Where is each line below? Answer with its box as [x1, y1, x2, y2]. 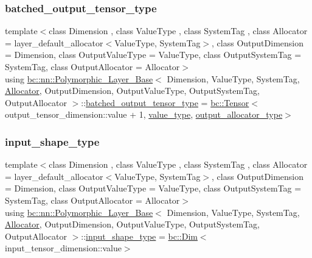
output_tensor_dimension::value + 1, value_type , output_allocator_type [5, 108, 283, 121]
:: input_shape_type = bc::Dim [81, 229, 198, 242]
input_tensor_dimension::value [5, 242, 122, 254]
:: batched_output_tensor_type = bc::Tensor [81, 96, 249, 109]
